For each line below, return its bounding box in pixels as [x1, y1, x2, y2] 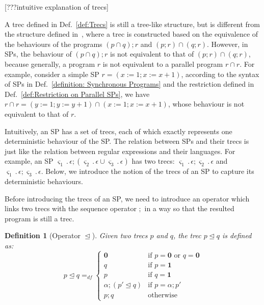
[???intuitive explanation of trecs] [5, 2, 109, 12]
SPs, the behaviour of [5, 48, 72, 59]
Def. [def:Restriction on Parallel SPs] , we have [5, 88, 150, 99]
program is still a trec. [5, 213, 74, 223]
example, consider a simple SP [5, 68, 99, 79]
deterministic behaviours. [5, 176, 83, 187]
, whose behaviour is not [168, 98, 245, 109]
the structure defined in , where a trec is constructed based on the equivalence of [5, 29, 258, 39]
